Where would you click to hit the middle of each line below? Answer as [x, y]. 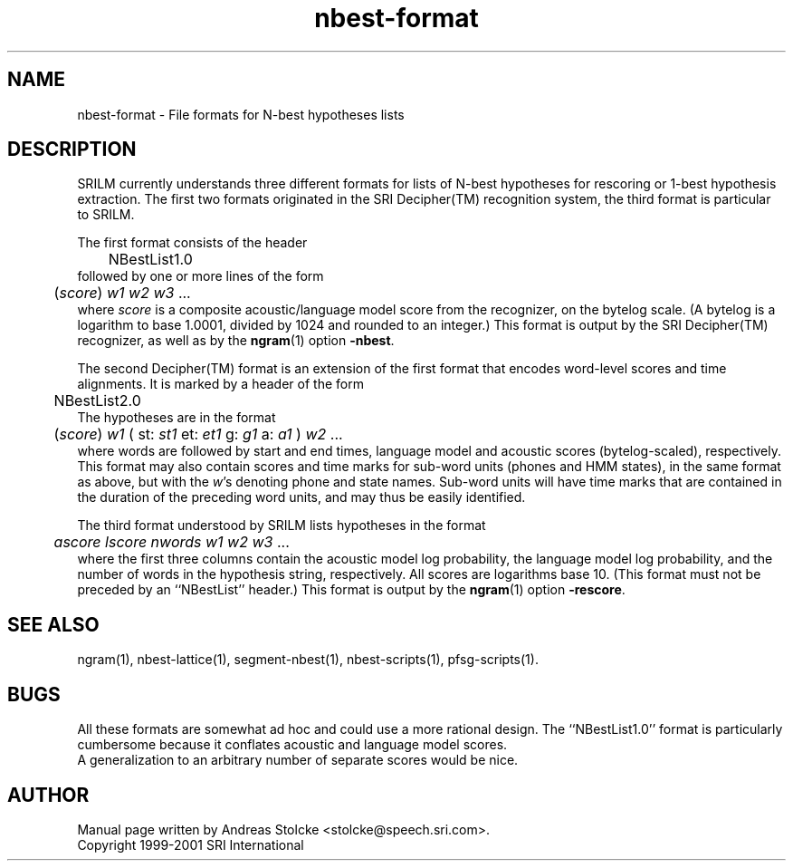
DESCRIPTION [72, 149]
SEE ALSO [53, 624]
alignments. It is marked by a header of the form [220, 384]
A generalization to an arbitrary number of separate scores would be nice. [298, 760]
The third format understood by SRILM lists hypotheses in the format [282, 526]
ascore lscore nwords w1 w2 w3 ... [172, 542]
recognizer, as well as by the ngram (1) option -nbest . [236, 341]
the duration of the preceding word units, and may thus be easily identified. [301, 497]
